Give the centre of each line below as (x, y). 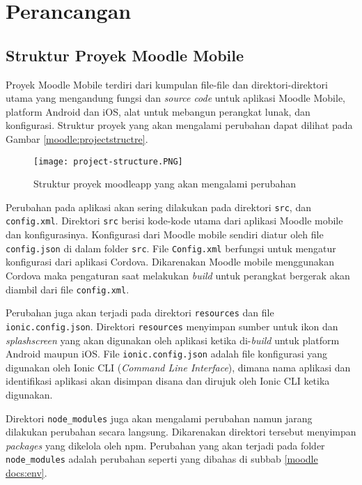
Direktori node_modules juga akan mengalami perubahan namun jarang (159, 418)
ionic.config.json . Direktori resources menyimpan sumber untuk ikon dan (172, 326)
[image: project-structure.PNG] (108, 161)
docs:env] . (26, 473)
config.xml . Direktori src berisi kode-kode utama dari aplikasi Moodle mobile (174, 221)
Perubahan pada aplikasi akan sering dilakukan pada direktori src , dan (158, 207)
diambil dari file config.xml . (68, 289)
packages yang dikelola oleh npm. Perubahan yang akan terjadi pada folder (165, 445)
